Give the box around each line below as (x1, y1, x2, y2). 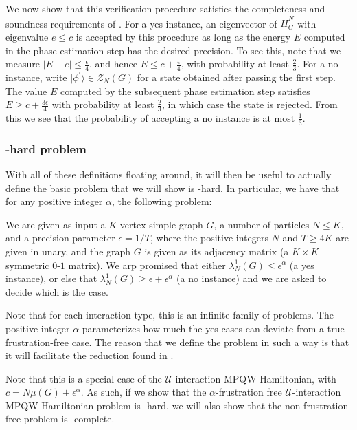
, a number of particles (214, 217, 310, 231)
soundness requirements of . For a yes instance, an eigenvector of (5, 16, 277, 30)
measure (5, 56, 40, 71)
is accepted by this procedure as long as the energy (76, 29, 291, 43)
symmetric (5, 257, 49, 272)
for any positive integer (5, 194, 103, 208)
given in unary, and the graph (5, 244, 131, 258)
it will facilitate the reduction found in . (5, 348, 174, 363)
